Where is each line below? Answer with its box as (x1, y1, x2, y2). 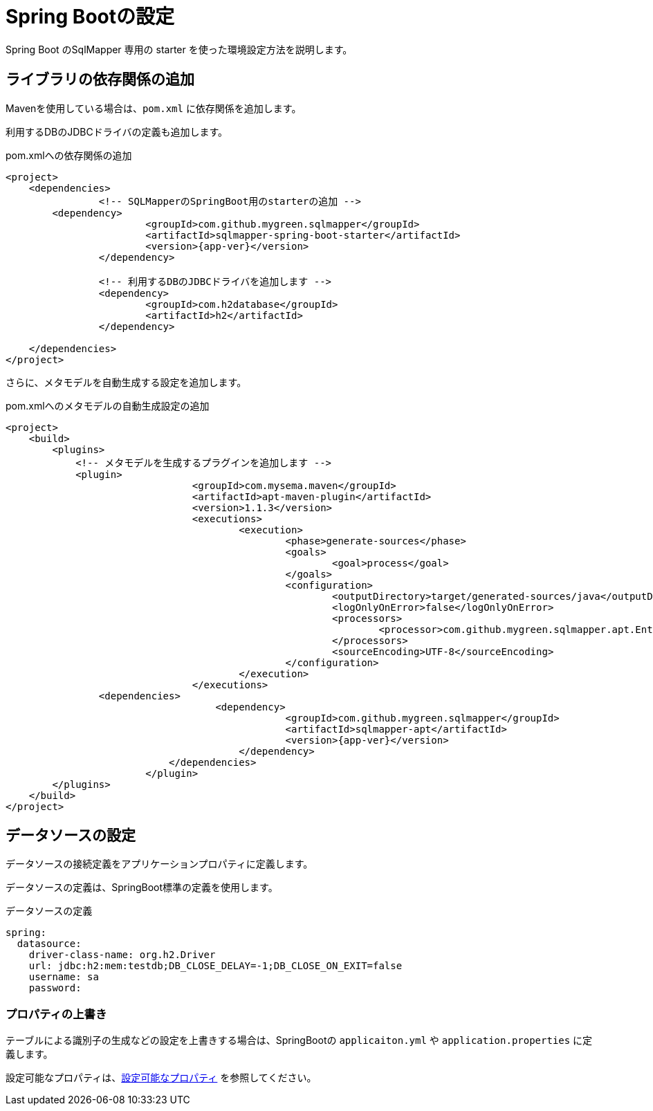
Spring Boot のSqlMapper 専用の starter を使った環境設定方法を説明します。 (6, 43, 353, 55)
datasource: (17, 938, 82, 950)
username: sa (28, 971, 99, 983)
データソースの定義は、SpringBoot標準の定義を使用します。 (6, 881, 278, 894)
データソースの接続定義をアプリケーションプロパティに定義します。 (6, 858, 313, 870)
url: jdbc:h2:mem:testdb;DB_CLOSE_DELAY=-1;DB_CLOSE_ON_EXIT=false (28, 960, 403, 972)
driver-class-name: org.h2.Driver (28, 949, 216, 961)
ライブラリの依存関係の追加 (6, 71, 194, 89)
